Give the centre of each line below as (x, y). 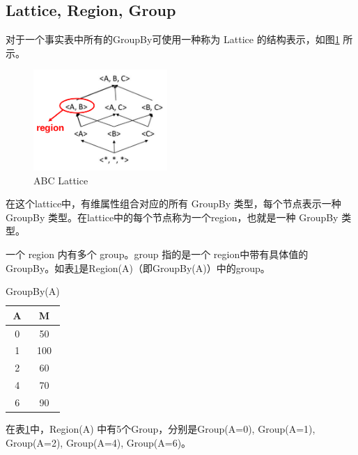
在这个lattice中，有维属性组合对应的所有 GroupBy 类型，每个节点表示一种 (173, 203)
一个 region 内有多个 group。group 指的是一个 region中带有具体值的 (157, 254)
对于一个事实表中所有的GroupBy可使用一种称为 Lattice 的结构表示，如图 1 (173, 39)
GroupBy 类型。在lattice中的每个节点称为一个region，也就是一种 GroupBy (172, 217)
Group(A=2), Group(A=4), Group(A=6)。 (99, 442)
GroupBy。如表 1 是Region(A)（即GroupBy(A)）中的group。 (138, 268)
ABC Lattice (61, 180)
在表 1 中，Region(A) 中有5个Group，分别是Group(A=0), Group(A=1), (161, 429)
